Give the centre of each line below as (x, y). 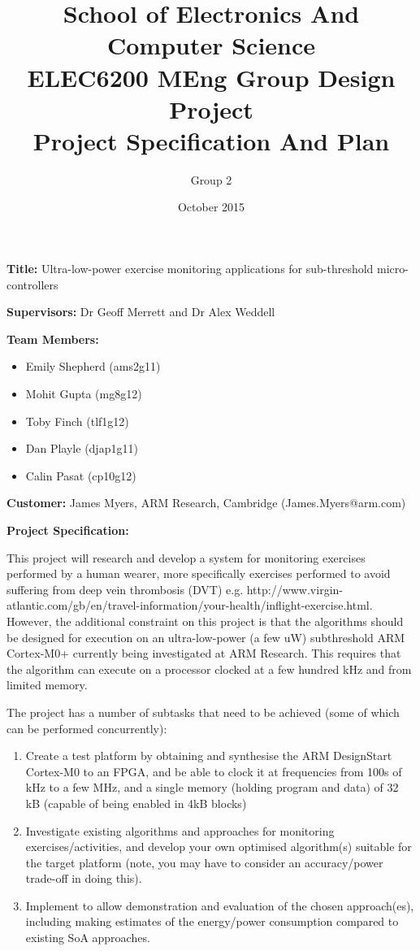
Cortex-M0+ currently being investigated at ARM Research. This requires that (204, 653)
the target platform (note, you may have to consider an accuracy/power (204, 862)
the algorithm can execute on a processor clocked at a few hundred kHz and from (209, 669)
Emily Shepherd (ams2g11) (93, 366)
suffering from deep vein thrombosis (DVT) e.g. (125, 589)
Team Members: (53, 339)
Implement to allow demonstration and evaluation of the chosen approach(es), (220, 905)
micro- (393, 269)
